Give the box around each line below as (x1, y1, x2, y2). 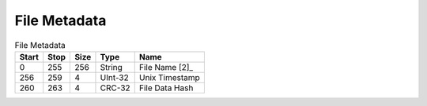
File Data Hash (138, 82, 194, 93)
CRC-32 (100, 82, 130, 93)
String (100, 61, 123, 72)
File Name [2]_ (138, 61, 194, 72)
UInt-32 (100, 71, 130, 82)
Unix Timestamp (138, 71, 201, 82)
